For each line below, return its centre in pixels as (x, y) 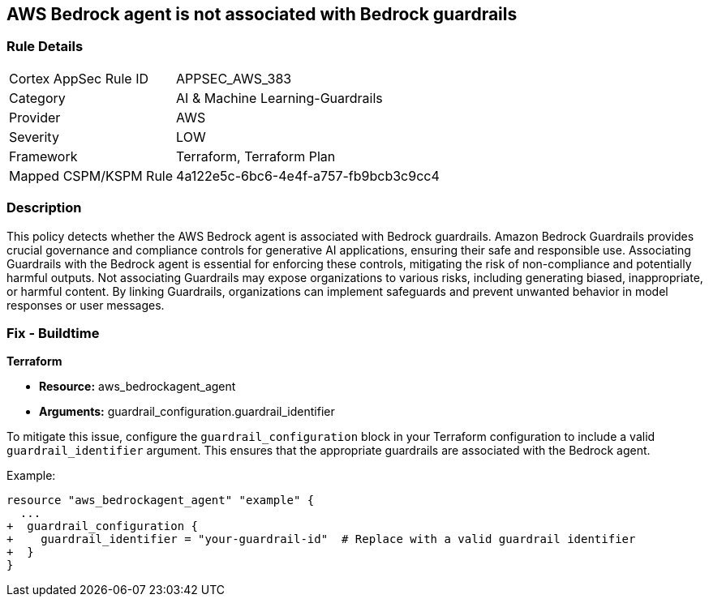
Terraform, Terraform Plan (256, 156)
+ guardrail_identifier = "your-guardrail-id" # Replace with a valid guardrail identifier (321, 539)
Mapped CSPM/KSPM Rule (91, 175)
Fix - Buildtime (53, 333)
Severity (34, 137)
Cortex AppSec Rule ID (79, 78)
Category (37, 98)
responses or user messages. (86, 305)
